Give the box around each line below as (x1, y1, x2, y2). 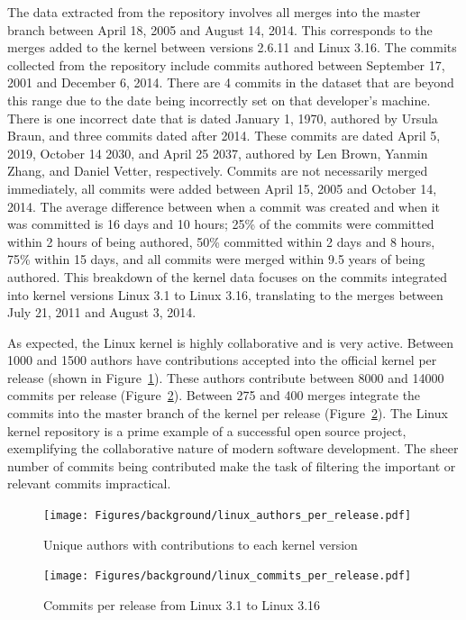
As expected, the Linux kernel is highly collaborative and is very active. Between (7, 333, 453, 351)
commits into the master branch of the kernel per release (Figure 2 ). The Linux (7, 404, 448, 423)
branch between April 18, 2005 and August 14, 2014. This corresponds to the (7, 20, 433, 39)
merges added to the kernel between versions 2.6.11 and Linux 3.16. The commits (7, 38, 457, 57)
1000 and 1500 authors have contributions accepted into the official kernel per (7, 351, 437, 369)
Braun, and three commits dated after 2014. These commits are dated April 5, (7, 126, 441, 145)
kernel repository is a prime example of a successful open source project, (7, 421, 407, 440)
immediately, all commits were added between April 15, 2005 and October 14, (7, 178, 437, 197)
